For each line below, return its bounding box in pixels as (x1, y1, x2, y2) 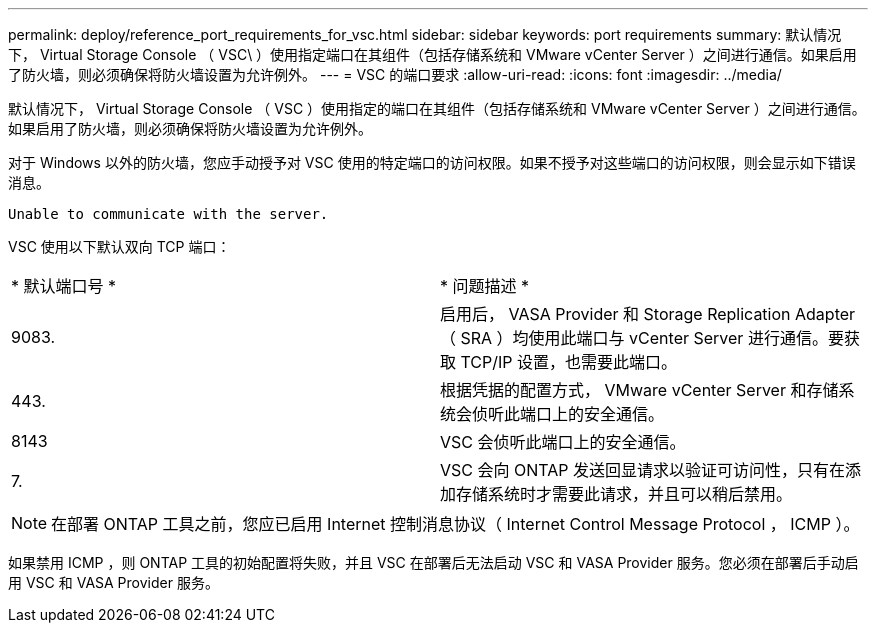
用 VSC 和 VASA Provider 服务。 (8, 574, 219, 591)
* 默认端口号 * (11, 276, 117, 296)
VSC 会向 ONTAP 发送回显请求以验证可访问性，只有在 (440, 460, 846, 480)
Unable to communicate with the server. (8, 206, 329, 222)
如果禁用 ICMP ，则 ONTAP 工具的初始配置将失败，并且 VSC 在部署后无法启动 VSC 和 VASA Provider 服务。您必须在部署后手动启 (8, 554, 859, 571)
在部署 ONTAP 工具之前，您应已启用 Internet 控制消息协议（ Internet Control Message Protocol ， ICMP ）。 (51, 514, 860, 534)
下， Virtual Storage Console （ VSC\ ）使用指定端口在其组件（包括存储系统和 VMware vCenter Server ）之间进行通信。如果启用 (8, 46, 857, 63)
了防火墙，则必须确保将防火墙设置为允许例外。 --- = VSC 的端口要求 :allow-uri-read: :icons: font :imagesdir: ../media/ (8, 66, 782, 83)
